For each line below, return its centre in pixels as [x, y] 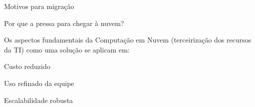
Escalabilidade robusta [39, 100]
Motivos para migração [39, 6]
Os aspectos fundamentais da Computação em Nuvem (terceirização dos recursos [128, 40]
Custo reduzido [27, 66]
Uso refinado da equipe [39, 83]
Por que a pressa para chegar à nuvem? [64, 23]
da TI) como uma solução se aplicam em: [67, 49]
